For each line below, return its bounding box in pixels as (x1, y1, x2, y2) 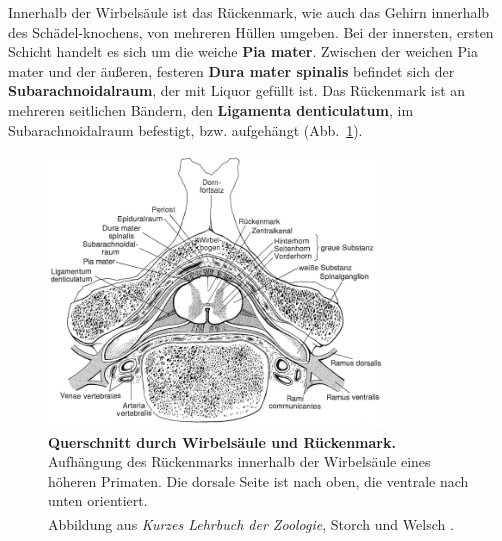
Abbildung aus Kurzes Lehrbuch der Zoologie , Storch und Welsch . (48, 513, 454, 534)
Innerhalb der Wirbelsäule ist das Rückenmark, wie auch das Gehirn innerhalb (8, 2, 490, 22)
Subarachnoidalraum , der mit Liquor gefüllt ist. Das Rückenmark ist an (8, 80, 466, 101)
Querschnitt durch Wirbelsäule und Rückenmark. (48, 431, 396, 452)
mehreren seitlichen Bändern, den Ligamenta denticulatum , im (8, 99, 414, 120)
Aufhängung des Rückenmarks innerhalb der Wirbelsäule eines (48, 451, 431, 472)
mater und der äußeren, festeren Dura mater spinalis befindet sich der (8, 60, 455, 81)
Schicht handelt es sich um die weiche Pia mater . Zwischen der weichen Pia (8, 41, 478, 62)
